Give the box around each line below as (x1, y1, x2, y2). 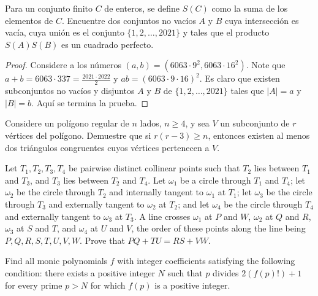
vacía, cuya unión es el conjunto (5, 26, 124, 39)
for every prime (5, 278, 62, 291)
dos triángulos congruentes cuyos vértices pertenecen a (5, 141, 210, 154)
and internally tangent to (109, 185, 203, 198)
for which (90, 278, 126, 291)
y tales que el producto (183, 26, 270, 39)
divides (213, 266, 239, 279)
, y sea (185, 117, 210, 130)
